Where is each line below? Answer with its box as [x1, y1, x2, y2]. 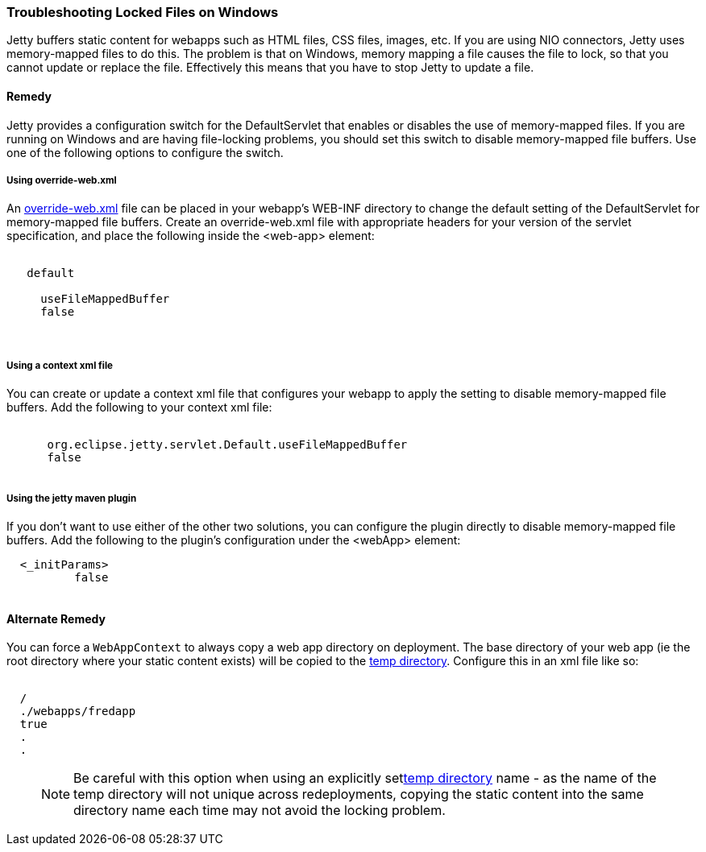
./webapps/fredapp [19, 705, 136, 718]
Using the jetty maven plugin [6, 492, 137, 504]
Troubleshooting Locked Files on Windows [6, 4, 279, 20]
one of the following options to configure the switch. [6, 145, 284, 159]
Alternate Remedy [6, 611, 106, 626]
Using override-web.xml [6, 174, 117, 186]
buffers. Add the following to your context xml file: [6, 400, 272, 415]
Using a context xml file [6, 359, 113, 371]
